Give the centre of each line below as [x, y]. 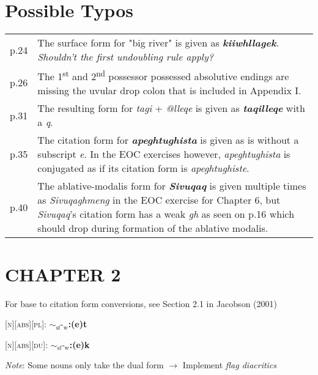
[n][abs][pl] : [26, 324]
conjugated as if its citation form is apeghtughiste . [143, 168]
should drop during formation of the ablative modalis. [153, 228]
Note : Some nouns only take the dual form [84, 365]
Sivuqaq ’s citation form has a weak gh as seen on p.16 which [166, 214]
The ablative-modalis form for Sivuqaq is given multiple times [172, 186]
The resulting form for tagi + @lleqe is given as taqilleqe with [171, 108]
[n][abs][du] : [27, 344]
